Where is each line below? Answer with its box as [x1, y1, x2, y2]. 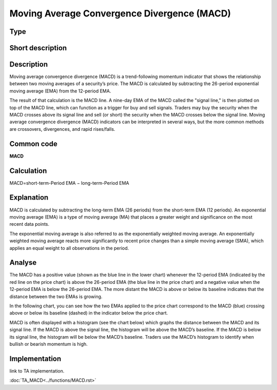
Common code [9, 139, 57, 148]
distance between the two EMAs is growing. [9, 293, 103, 300]
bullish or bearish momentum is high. [9, 341, 88, 347]
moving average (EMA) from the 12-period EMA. [9, 88, 111, 94]
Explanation [9, 193, 49, 202]
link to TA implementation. [9, 367, 65, 374]
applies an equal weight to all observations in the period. [9, 245, 129, 251]
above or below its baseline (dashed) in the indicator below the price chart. [9, 310, 168, 316]
